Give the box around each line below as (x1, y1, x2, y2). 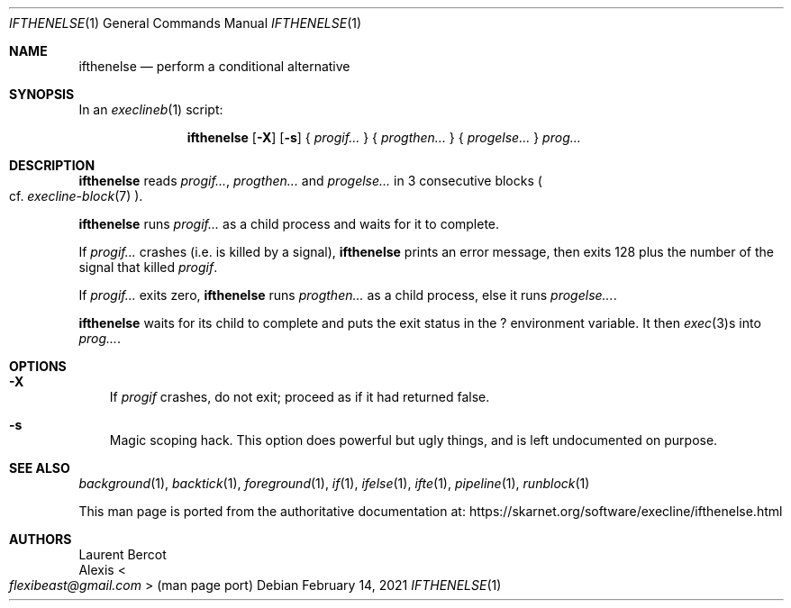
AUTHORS (9, 531, 72, 547)
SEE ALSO (9, 460, 70, 476)
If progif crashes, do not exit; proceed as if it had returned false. (109, 389, 490, 404)
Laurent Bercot (78, 547, 167, 562)
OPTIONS (9, 358, 67, 374)
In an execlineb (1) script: (78, 102, 223, 117)
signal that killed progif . (78, 259, 218, 275)
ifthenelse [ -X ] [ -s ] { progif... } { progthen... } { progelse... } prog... (186, 130, 581, 145)
